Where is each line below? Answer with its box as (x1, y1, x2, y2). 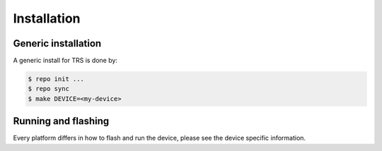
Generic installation (13, 37, 102, 49)
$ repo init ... (28, 75, 85, 83)
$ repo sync (28, 85, 70, 93)
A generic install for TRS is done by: (13, 56, 118, 65)
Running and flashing (13, 115, 110, 127)
